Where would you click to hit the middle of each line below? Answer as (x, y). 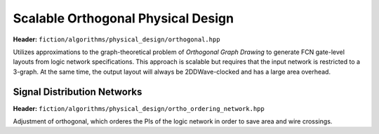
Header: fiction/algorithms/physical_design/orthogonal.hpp (117, 39)
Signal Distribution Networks (78, 92)
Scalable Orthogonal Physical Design (124, 18)
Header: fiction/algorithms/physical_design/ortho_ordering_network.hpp (139, 108)
